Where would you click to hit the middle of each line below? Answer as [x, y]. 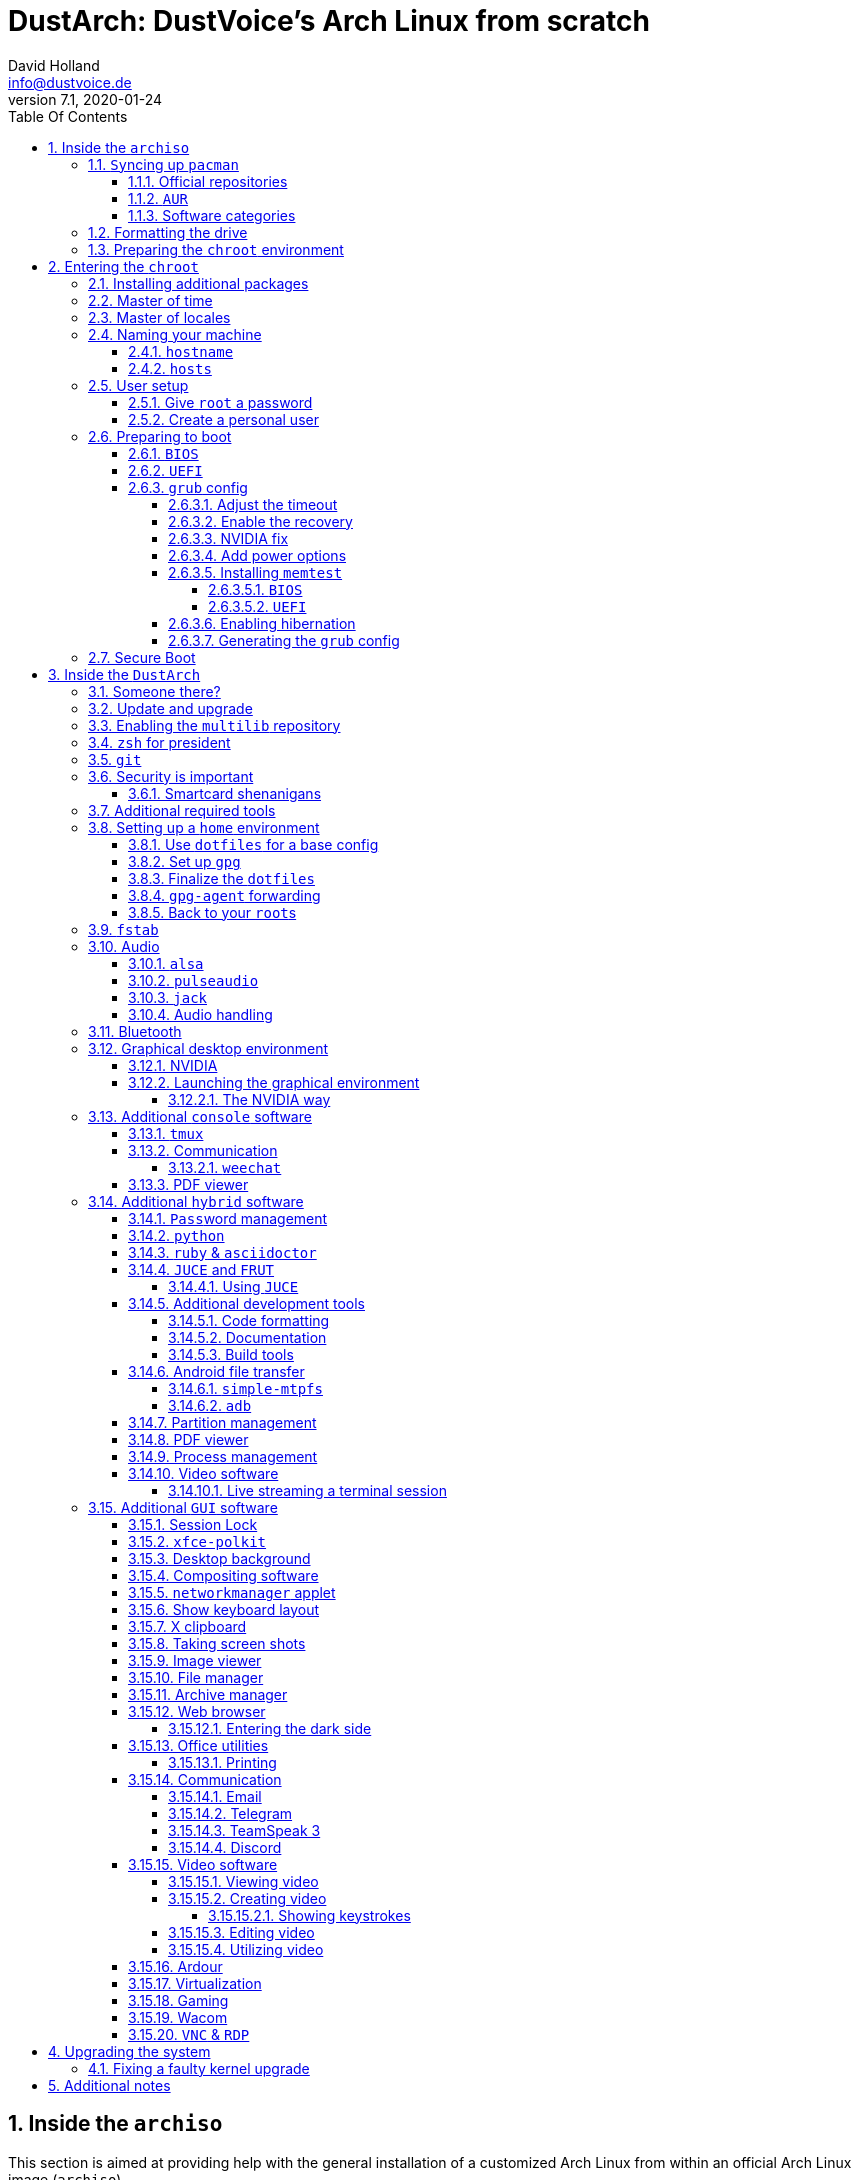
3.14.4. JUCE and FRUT [201, 1269]
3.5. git [115, 759]
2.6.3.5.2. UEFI [257, 606]
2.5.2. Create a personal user [223, 419]
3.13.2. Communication [203, 1150]
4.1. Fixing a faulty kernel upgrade [199, 2068]
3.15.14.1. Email [215, 1796]
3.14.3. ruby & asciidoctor [222, 1252]
